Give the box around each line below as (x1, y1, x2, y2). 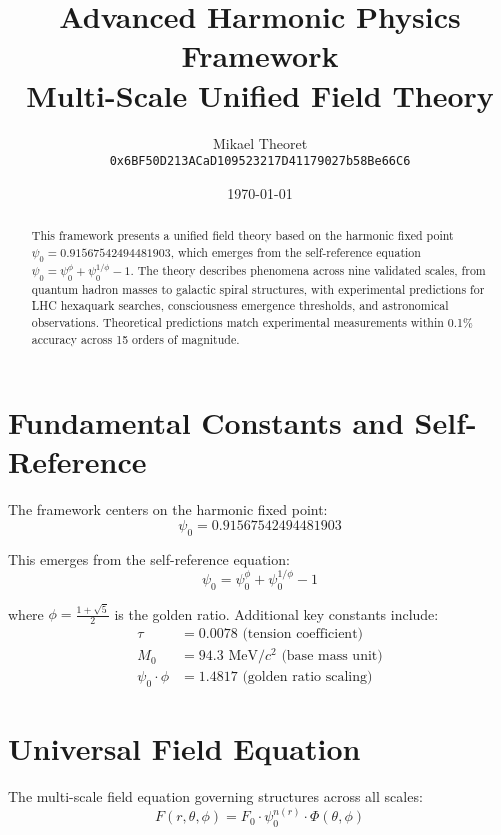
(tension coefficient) (242, 627, 364, 642)
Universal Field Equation (8, 728, 361, 769)
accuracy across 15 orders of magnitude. (31, 330, 240, 347)
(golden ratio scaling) (242, 670, 373, 685)
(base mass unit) (281, 649, 383, 664)
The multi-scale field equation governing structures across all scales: (8, 786, 423, 807)
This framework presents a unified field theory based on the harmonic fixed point (31, 227, 454, 244)
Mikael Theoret (212, 132, 308, 153)
